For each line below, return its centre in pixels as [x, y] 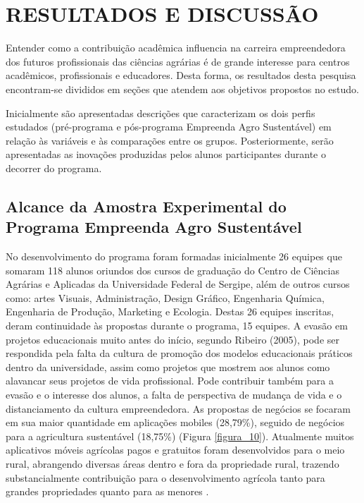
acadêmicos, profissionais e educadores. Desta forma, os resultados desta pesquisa [181, 75]
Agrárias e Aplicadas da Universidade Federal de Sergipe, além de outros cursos [178, 284]
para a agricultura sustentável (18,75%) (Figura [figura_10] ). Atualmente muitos [180, 436]
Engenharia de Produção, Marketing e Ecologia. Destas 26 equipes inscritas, [170, 311]
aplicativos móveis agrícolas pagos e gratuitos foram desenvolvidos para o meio [175, 450]
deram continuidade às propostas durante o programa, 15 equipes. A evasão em [177, 326]
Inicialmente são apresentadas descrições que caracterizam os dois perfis [161, 113]
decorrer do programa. [54, 168]
